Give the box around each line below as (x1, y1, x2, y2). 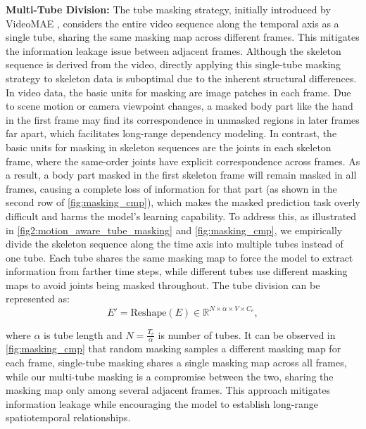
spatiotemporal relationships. (6, 410, 131, 425)
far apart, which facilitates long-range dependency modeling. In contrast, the (6, 126, 337, 141)
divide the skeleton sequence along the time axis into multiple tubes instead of (6, 236, 343, 251)
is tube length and (44, 327, 122, 342)
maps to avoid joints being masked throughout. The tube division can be (6, 277, 320, 292)
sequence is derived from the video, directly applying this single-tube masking (6, 57, 341, 72)
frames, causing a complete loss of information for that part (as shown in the (6, 181, 337, 196)
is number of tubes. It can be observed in (158, 327, 336, 342)
